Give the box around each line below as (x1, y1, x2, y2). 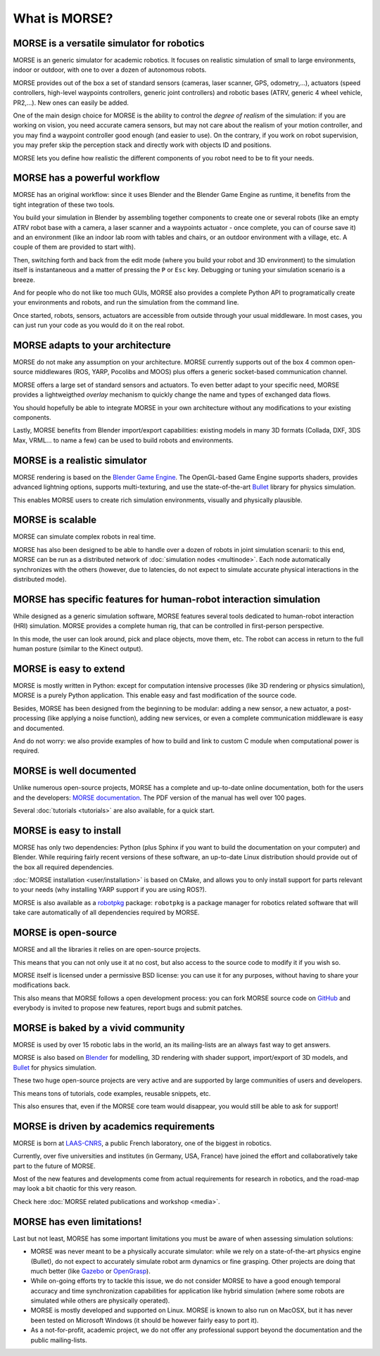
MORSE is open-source (13, 927, 118, 939)
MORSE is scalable (13, 514, 97, 526)
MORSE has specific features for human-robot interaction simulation (13, 593, 321, 605)
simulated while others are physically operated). (30, 1296, 170, 1305)
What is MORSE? (13, 11, 113, 26)
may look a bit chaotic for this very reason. (13, 1184, 137, 1193)
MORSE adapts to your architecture (13, 339, 172, 351)
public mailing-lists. (30, 1336, 87, 1344)
